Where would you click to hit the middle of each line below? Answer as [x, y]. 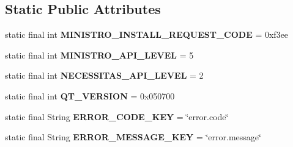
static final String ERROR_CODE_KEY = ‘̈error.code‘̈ [117, 116]
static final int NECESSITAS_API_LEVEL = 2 [104, 75]
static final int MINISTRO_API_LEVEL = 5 [99, 55]
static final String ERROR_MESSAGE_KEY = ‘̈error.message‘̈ [133, 137]
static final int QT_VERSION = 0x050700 [90, 95]
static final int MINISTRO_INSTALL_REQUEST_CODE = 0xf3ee [147, 34]
